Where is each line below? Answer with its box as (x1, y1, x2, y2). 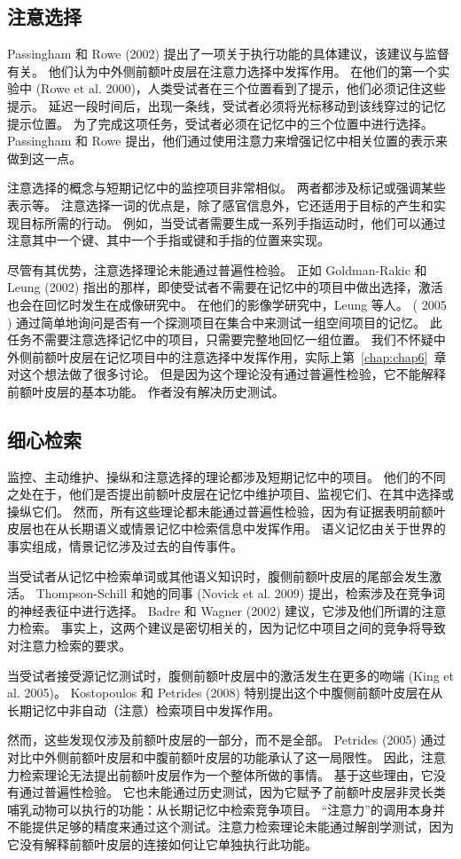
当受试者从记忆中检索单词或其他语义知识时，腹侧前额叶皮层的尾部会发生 (7, 566, 429, 585)
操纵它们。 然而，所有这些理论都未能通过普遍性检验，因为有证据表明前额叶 (7, 501, 446, 520)
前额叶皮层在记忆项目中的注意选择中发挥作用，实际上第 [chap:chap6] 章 (31, 347, 447, 366)
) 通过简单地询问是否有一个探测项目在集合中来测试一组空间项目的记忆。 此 (7, 312, 442, 331)
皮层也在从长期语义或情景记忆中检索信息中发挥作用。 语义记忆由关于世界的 (7, 519, 446, 538)
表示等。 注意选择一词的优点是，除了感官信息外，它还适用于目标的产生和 (7, 195, 434, 214)
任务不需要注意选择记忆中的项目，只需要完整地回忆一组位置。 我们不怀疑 (7, 330, 434, 349)
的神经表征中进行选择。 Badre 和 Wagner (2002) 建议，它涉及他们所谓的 (7, 601, 422, 619)
